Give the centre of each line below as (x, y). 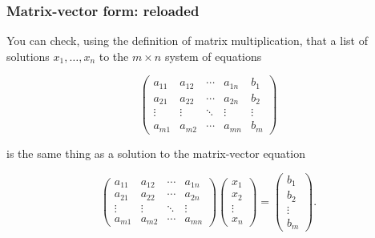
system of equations (213, 56)
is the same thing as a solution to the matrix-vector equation (156, 153)
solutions (28, 56)
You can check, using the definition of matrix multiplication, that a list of (187, 40)
